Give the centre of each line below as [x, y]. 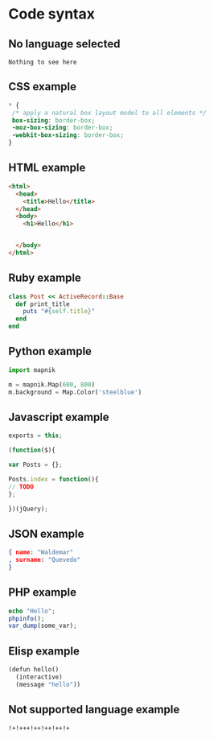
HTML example [47, 168]
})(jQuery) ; [28, 509]
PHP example [42, 592]
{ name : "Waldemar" [41, 552]
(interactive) [39, 677]
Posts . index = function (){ [53, 479]
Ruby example [45, 278]
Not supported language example [94, 710]
